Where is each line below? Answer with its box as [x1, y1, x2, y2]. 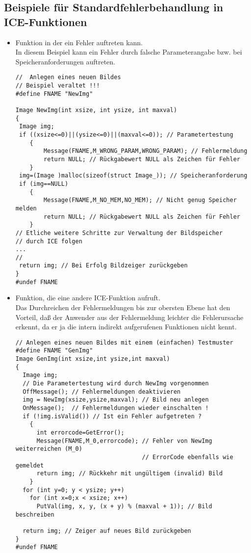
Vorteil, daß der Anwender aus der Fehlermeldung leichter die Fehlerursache [15, 312, 244, 322]
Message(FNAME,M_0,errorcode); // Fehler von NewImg [36, 437, 212, 444]
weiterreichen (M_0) [15, 445, 82, 453]
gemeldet [15, 462, 44, 469]
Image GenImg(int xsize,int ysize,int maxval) [15, 355, 170, 363]
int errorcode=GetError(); [36, 429, 125, 437]
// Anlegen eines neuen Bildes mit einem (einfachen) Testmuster [15, 339, 233, 346]
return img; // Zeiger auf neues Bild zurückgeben [23, 527, 191, 534]
